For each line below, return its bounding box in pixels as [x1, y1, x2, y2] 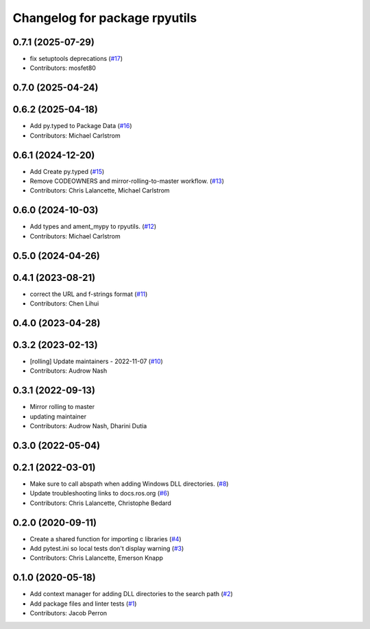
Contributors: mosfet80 [29, 64, 96, 72]
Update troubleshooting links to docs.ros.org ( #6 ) [29, 489, 170, 497]
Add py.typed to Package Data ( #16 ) [29, 122, 132, 130]
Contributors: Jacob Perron [29, 609, 108, 617]
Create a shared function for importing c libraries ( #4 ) [29, 534, 182, 543]
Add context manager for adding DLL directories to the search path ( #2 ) [29, 590, 233, 598]
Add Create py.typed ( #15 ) [29, 167, 105, 175]
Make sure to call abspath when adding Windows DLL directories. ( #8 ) [29, 480, 229, 488]
